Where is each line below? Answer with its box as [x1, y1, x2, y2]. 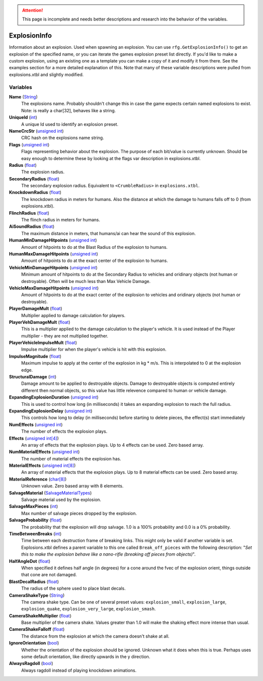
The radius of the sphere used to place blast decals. [21, 585, 126, 591]
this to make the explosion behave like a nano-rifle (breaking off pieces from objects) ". [21, 551, 196, 557]
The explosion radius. [21, 169, 65, 175]
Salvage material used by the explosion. [21, 497, 102, 502]
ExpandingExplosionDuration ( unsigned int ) [9, 394, 99, 400]
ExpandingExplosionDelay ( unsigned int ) [9, 408, 93, 414]
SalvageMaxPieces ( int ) [9, 503, 58, 509]
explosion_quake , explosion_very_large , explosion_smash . [21, 606, 156, 612]
